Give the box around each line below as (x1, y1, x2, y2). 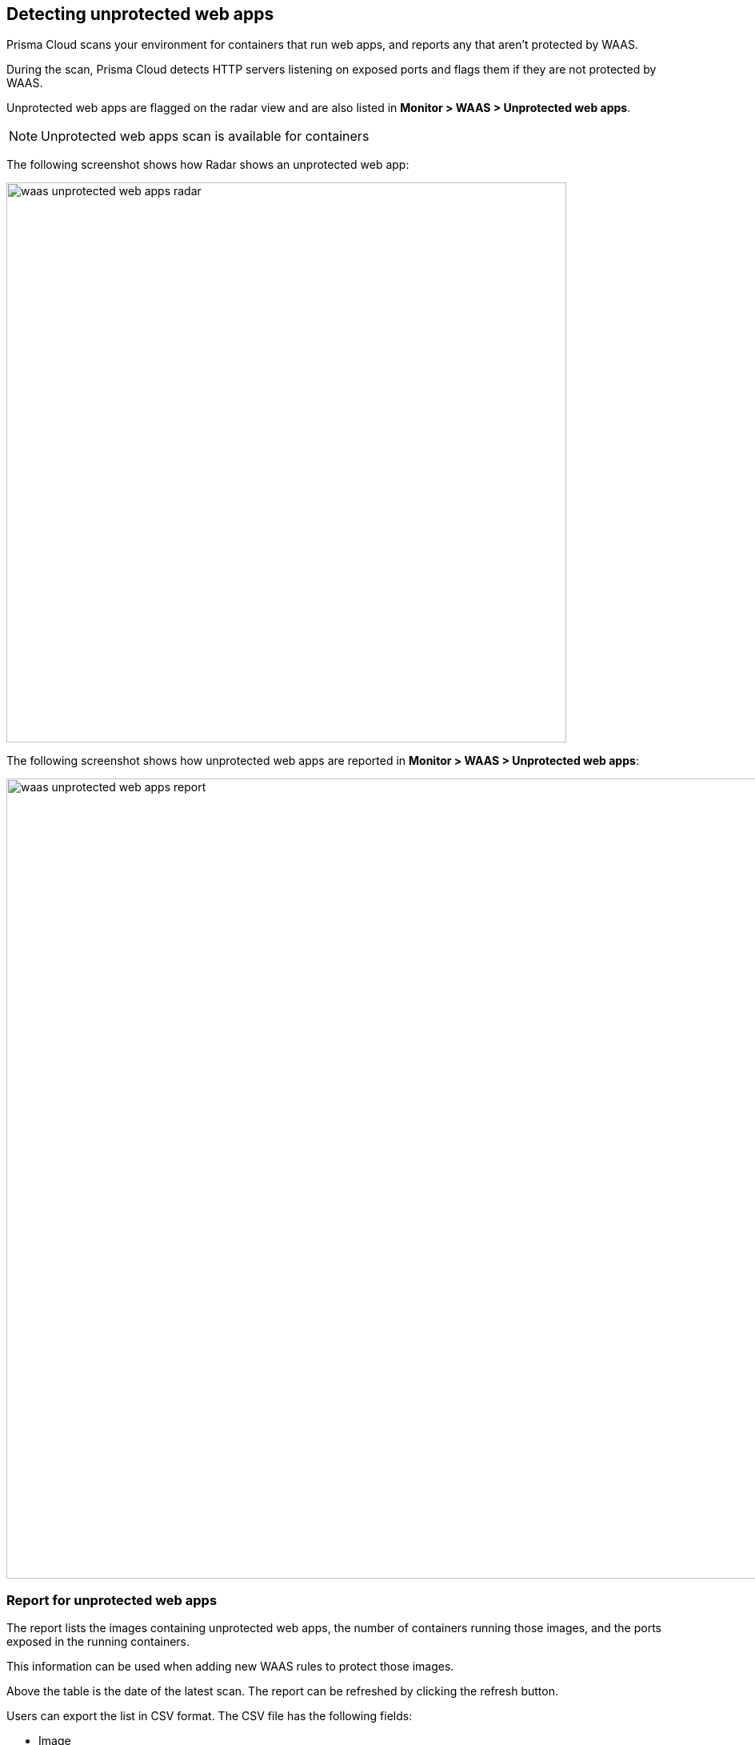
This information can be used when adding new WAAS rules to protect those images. (6, 1659, 454, 1674)
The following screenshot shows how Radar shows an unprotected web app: (6, 158, 409, 172)
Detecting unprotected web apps (6, 4, 274, 24)
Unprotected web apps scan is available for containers (41, 128, 370, 145)
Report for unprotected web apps (6, 1591, 218, 1608)
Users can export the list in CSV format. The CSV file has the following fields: (6, 1709, 413, 1723)
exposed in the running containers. (6, 1635, 190, 1649)
